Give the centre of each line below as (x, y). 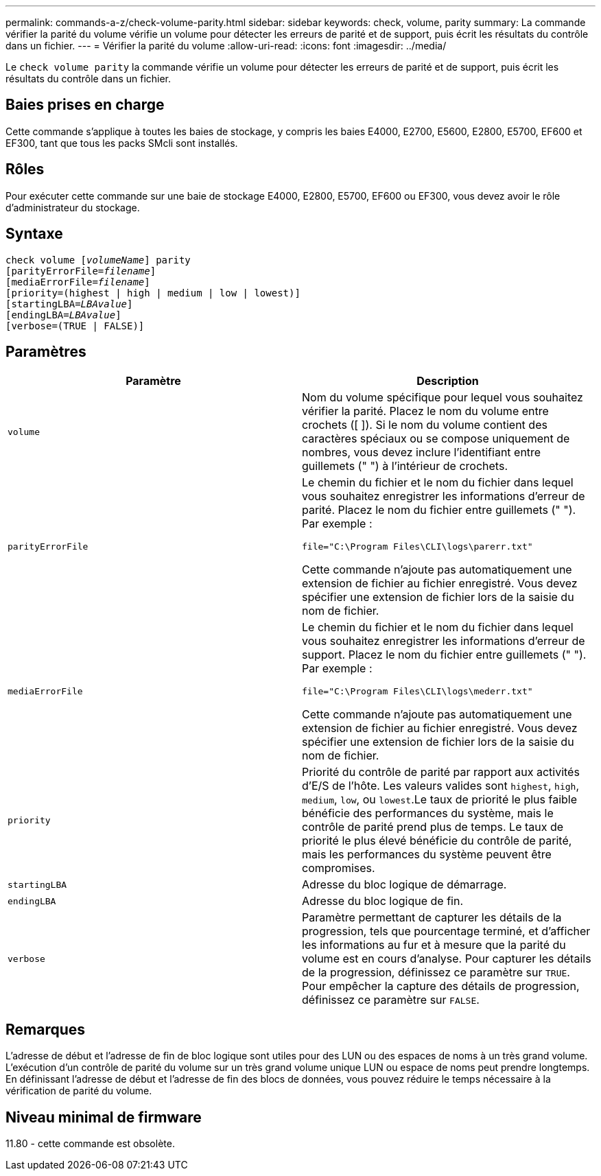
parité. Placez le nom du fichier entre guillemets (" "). (439, 510)
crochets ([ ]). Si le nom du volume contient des (425, 425)
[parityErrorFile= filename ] (81, 271)
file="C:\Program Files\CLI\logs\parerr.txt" (417, 547)
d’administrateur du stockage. (73, 207)
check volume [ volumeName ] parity (98, 260)
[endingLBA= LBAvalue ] (63, 315)
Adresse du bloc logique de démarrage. (404, 885)
